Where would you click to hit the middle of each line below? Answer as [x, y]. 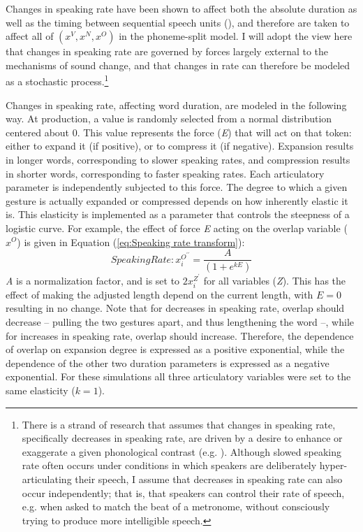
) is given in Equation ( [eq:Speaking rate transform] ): [131, 242]
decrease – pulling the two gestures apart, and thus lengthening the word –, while [180, 322]
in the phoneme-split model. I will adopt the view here [236, 36]
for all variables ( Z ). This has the [275, 280]
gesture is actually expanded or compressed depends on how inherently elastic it [177, 200]
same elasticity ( [40, 390]
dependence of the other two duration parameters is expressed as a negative [168, 362]
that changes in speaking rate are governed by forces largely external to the [167, 51]
